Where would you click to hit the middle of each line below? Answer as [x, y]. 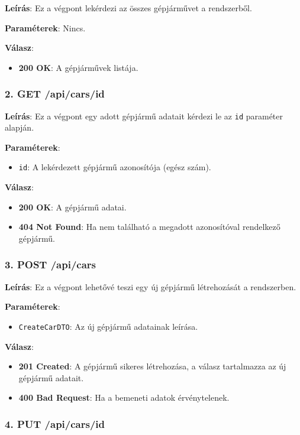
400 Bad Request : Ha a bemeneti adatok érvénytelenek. [124, 397]
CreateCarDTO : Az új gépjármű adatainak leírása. [108, 326]
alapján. [20, 127]
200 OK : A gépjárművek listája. [78, 67]
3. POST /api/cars [51, 264]
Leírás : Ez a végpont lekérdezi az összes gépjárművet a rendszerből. [128, 8]
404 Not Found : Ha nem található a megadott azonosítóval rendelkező [149, 227]
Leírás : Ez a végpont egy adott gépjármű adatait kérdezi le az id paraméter [144, 116]
